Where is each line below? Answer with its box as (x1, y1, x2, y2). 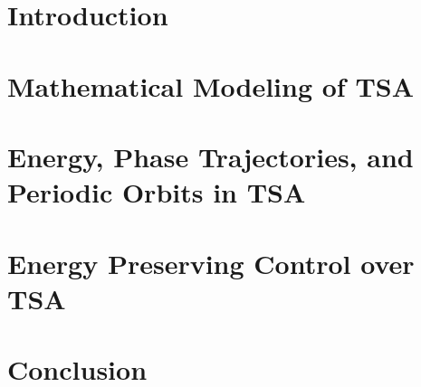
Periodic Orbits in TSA (7, 174, 306, 211)
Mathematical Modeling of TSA (7, 67, 415, 104)
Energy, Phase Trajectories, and (7, 137, 414, 175)
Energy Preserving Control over (7, 244, 415, 281)
